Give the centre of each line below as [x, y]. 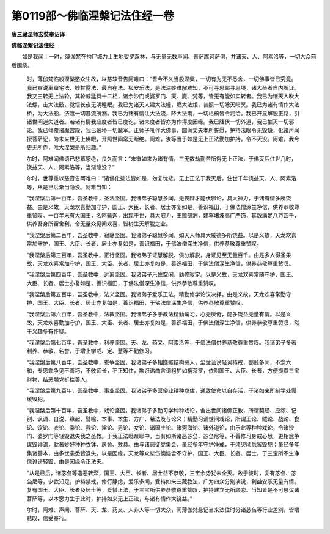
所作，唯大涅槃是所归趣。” [69, 147]
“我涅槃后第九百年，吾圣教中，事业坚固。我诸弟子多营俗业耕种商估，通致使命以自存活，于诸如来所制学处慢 [162, 390]
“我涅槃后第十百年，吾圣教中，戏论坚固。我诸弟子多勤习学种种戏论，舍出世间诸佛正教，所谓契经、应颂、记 [162, 410]
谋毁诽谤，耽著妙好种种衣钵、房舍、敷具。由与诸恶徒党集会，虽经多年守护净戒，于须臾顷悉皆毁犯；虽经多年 [163, 444]
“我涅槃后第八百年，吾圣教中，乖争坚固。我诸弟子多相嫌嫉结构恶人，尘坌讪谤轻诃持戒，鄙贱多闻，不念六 [159, 362]
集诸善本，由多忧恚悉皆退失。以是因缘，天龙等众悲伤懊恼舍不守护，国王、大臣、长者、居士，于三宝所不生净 [163, 453]
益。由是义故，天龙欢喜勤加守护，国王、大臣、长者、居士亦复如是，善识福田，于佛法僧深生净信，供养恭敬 [160, 207]
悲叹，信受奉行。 [48, 518]
